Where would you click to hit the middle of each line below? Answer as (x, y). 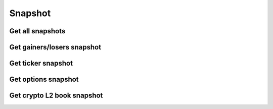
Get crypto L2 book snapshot (56, 96)
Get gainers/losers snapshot (55, 47)
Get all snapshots (37, 31)
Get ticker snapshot (41, 63)
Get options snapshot (44, 79)
